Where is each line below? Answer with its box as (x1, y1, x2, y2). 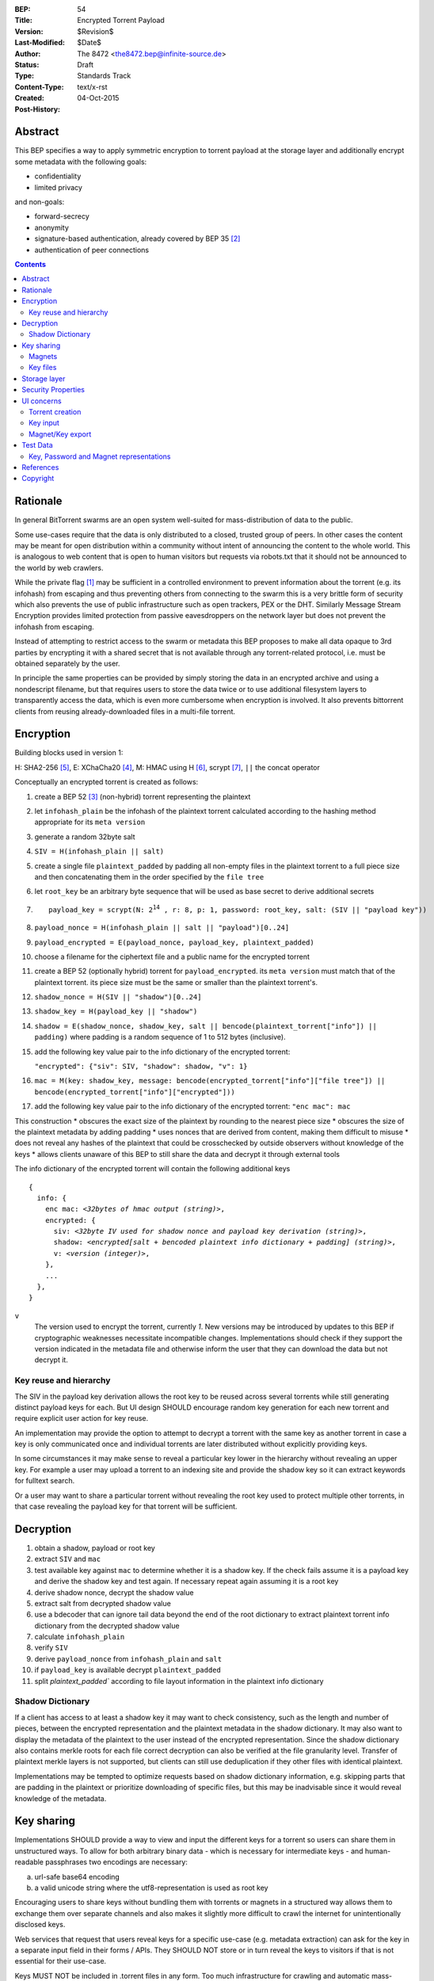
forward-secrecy (34, 212, 90, 221)
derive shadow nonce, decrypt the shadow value (34, 1587, 194, 1597)
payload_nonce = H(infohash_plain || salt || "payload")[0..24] (34, 923, 290, 933)
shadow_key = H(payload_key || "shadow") (34, 1007, 198, 1016)
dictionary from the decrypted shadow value (34, 1620, 180, 1630)
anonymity (34, 223, 69, 232)
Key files (29, 363, 57, 372)
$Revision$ (77, 26, 114, 36)
